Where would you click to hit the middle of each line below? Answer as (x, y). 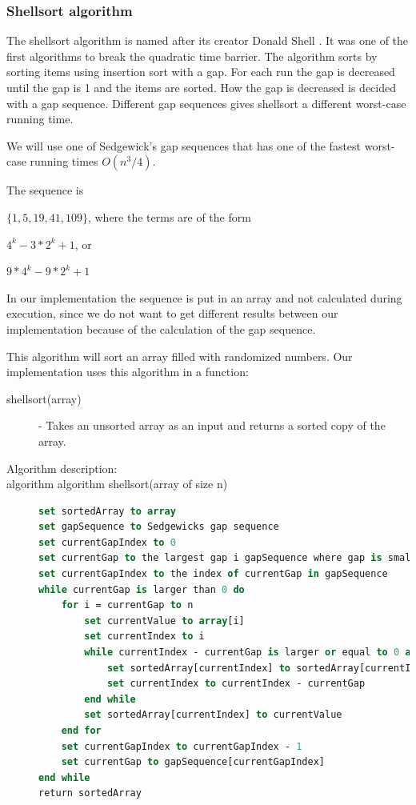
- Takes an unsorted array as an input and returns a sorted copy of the (212, 425)
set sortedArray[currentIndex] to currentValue (213, 715)
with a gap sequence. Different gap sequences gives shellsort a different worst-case (206, 103)
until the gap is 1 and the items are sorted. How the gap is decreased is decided (202, 87)
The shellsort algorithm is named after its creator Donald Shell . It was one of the (208, 40)
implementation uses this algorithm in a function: (128, 372)
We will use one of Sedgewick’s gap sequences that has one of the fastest (184, 145)
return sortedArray (90, 793)
